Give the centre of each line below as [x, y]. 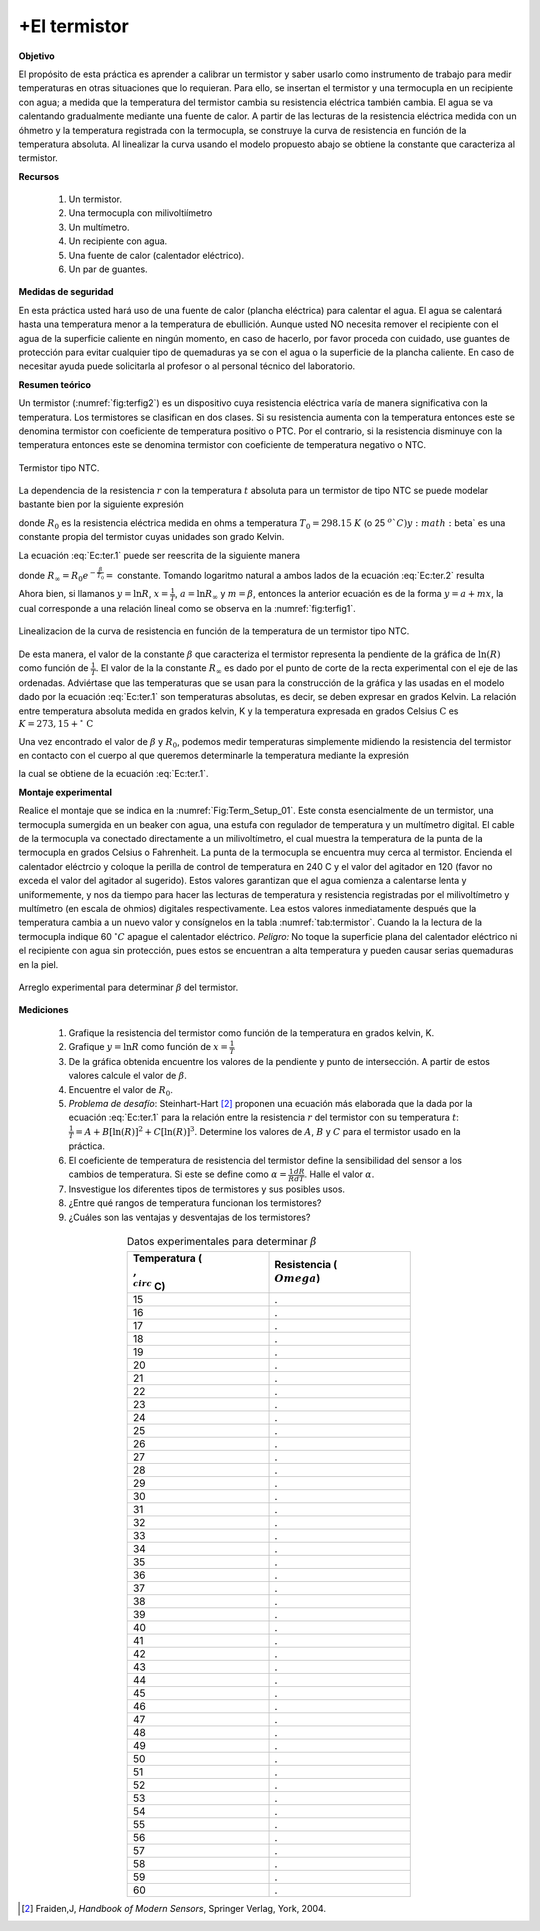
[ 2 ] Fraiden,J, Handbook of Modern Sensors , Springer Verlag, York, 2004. [174, 1908]
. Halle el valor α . [339, 1174]
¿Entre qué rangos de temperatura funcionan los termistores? [195, 1203]
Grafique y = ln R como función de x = [148, 1047]
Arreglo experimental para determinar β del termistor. [128, 987]
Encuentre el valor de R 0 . [121, 1090]
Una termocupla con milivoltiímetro [140, 213]
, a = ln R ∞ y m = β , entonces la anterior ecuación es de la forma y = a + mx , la [339, 595]
